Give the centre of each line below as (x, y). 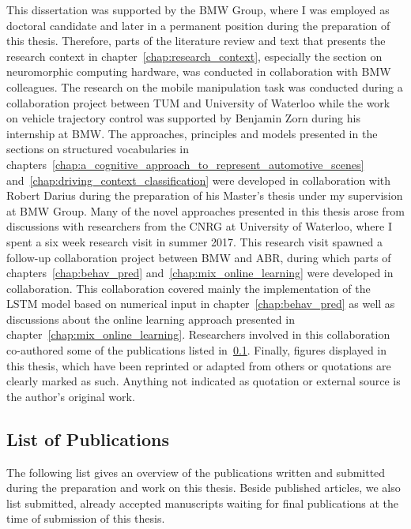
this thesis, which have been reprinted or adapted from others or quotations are (199, 365)
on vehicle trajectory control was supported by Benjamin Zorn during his (183, 118)
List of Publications (88, 439)
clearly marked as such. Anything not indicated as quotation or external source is (204, 381)
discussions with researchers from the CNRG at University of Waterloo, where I (199, 226)
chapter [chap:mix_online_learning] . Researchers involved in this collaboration (198, 334)
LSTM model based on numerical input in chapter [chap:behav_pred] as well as (201, 304)
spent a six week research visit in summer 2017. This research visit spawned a (195, 241)
